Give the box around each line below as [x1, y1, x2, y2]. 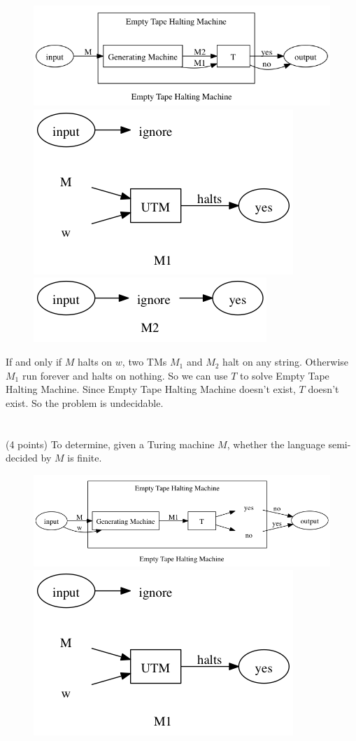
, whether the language [227, 436, 325, 451]
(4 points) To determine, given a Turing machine [6, 436, 215, 451]
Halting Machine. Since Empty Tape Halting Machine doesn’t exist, [6, 382, 296, 396]
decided [6, 450, 38, 465]
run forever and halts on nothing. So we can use [22, 368, 228, 382]
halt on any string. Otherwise [222, 354, 349, 369]
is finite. [67, 450, 102, 465]
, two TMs [122, 354, 167, 369]
